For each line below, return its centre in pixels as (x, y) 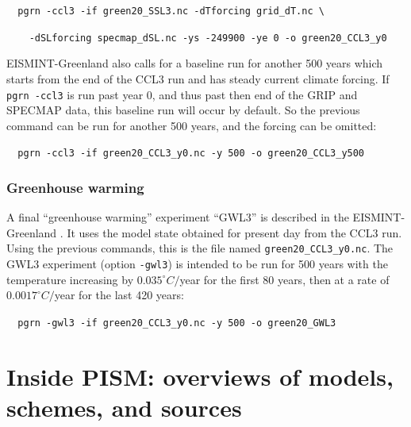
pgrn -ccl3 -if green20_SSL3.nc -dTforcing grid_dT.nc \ (171, 11)
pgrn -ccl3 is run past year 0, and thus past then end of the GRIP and (182, 94)
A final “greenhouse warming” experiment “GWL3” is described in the (178, 217)
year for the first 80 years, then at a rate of (284, 279)
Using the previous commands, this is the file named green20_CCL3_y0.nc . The (200, 248)
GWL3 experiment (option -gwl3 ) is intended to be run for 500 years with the (197, 264)
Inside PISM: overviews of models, (200, 376)
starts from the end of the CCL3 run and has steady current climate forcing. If (198, 78)
